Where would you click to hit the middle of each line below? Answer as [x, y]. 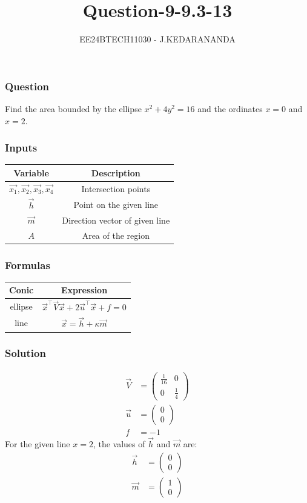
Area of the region [116, 235]
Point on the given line [116, 204]
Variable [31, 172]
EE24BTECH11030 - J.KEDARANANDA [157, 39]
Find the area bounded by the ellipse [73, 109]
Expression [84, 290]
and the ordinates [230, 109]
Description [116, 172]
